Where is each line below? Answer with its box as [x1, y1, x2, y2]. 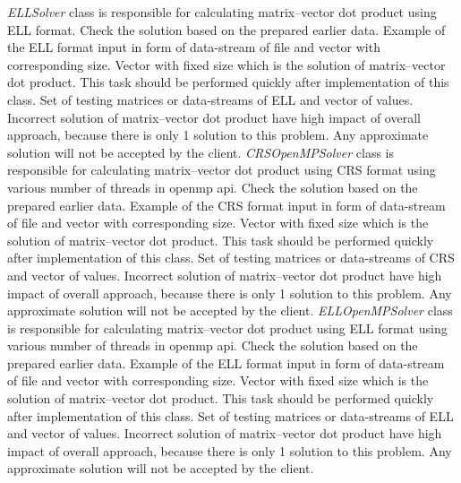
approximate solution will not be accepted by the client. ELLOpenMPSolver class [7, 301, 453, 320]
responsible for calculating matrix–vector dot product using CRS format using [7, 160, 436, 179]
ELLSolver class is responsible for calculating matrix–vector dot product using [7, 3, 437, 21]
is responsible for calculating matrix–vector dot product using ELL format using [7, 318, 448, 337]
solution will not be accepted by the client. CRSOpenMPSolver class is [7, 142, 394, 161]
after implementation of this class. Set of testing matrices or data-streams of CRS [7, 248, 455, 267]
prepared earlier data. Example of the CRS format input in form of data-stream [7, 195, 446, 214]
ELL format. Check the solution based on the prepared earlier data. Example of [7, 20, 446, 39]
